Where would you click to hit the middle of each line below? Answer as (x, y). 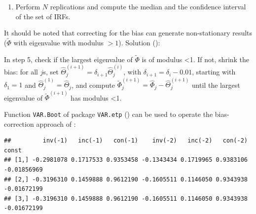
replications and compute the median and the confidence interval (148, 6)
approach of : (56, 124)
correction (19, 124)
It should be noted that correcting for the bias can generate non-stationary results (128, 33)
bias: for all (21, 72)
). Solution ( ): (139, 42)
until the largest (216, 85)
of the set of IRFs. (43, 16)
